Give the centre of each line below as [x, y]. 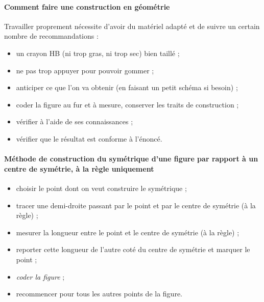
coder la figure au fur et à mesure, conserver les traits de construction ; [127, 104]
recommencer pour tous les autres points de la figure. [99, 294]
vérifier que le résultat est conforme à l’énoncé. [89, 138]
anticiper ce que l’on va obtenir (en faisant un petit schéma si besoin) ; [127, 87]
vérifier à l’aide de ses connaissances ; [75, 121]
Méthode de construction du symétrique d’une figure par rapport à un [131, 159]
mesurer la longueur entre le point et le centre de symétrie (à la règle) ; [128, 232]
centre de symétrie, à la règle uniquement [79, 168]
